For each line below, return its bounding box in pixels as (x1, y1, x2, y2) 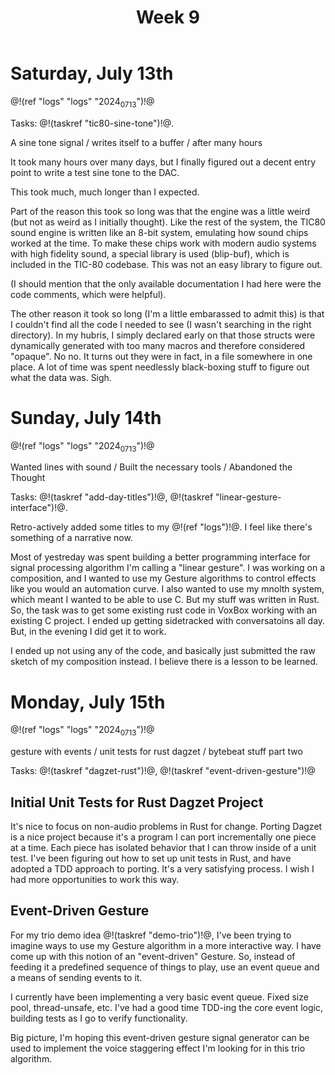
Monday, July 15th (10, 691, 166, 713)
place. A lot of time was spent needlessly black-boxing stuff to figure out (10, 361, 310, 373)
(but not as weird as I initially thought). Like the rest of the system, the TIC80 (10, 216, 326, 228)
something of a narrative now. (10, 532, 133, 544)
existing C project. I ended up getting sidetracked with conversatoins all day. (10, 615, 326, 627)
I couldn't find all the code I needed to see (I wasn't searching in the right (10, 318, 312, 330)
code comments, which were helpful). (10, 288, 167, 300)
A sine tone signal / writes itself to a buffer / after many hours (10, 136, 263, 148)
